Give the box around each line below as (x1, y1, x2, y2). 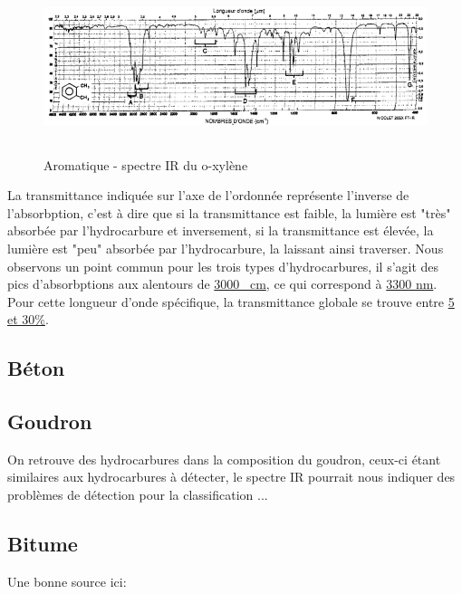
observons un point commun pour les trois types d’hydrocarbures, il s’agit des (7, 256, 439, 275)
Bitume (7, 530, 78, 558)
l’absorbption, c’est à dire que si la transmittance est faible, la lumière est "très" (7, 203, 451, 222)
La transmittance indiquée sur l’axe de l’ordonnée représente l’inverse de (7, 186, 409, 205)
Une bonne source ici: (7, 571, 127, 590)
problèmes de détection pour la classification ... (7, 485, 268, 504)
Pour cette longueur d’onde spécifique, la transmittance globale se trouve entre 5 (7, 292, 455, 311)
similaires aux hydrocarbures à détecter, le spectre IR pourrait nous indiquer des (7, 467, 456, 486)
